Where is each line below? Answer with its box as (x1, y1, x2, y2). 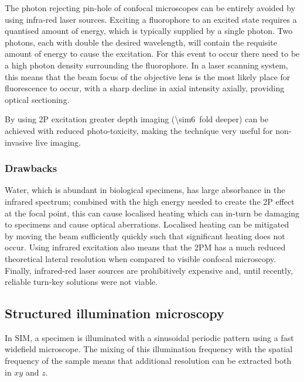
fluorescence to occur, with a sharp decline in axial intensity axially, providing (5, 82, 285, 94)
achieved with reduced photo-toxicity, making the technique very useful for (5, 124, 273, 136)
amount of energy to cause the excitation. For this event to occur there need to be (5, 47, 300, 60)
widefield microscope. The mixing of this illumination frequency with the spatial (5, 343, 293, 355)
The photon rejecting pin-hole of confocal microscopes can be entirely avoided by (5, 2, 296, 13)
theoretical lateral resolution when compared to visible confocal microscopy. (5, 252, 276, 264)
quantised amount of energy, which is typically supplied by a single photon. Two (5, 25, 293, 37)
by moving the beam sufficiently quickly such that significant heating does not (5, 229, 285, 242)
